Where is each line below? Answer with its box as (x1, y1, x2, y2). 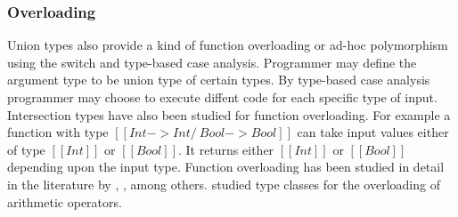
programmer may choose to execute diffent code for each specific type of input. (7, 88, 438, 106)
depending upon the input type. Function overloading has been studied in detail (7, 157, 445, 176)
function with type (7, 123, 109, 141)
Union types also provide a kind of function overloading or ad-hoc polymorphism (7, 36, 448, 54)
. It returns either (177, 140, 274, 158)
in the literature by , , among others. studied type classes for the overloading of (7, 174, 440, 193)
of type (7, 140, 45, 158)
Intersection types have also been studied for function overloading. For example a (7, 105, 451, 124)
